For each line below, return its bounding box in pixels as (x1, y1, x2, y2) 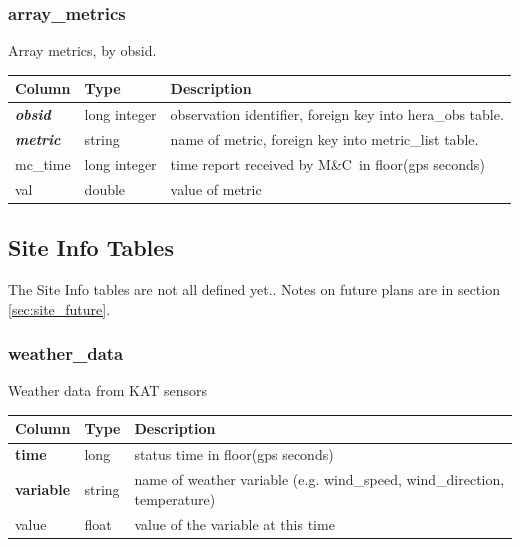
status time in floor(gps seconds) (134, 444, 334, 465)
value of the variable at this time (134, 513, 335, 534)
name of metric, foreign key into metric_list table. (170, 129, 479, 149)
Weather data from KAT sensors (8, 380, 208, 401)
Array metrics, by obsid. (8, 40, 157, 61)
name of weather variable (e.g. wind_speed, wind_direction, (134, 469, 505, 490)
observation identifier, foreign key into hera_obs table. (170, 104, 504, 125)
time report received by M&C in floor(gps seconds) (170, 153, 485, 174)
